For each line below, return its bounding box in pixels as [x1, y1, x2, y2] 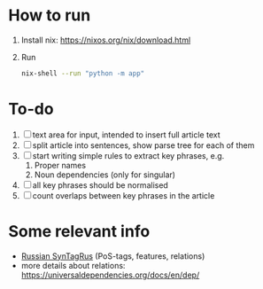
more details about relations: [20, 260, 126, 270]
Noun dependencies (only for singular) [34, 169, 176, 180]
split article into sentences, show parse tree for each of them [32, 139, 255, 151]
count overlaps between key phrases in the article [32, 190, 215, 200]
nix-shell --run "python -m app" [20, 68, 145, 78]
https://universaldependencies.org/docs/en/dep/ [20, 269, 200, 280]
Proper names [34, 160, 86, 170]
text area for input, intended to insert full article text [32, 129, 220, 140]
